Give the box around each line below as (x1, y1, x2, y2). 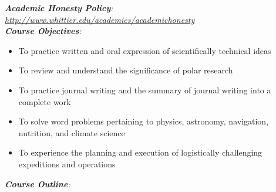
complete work (18, 95, 71, 107)
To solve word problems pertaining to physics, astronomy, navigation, (18, 115, 269, 127)
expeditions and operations (18, 157, 116, 170)
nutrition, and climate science (18, 126, 125, 139)
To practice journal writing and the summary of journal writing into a (18, 83, 271, 96)
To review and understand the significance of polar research (18, 64, 233, 76)
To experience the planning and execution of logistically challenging (18, 146, 262, 159)
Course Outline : (5, 177, 70, 190)
